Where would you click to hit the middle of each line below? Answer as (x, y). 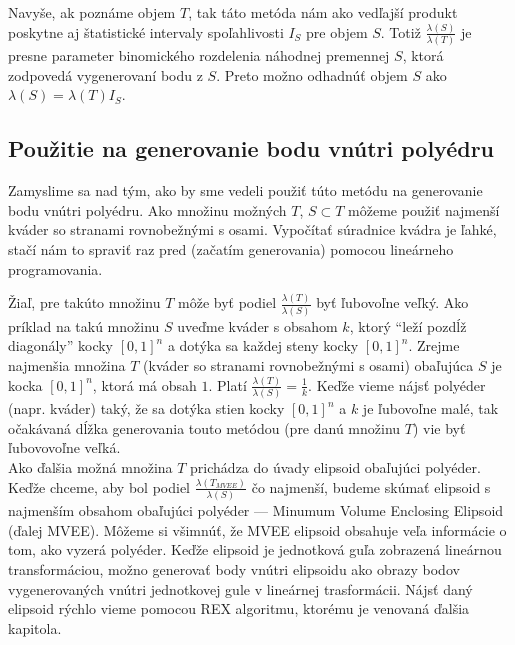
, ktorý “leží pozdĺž (408, 325)
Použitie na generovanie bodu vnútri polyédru (251, 148)
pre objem (337, 31)
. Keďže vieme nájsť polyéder (397, 384)
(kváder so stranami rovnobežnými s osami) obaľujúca (308, 364)
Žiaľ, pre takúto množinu (84, 302)
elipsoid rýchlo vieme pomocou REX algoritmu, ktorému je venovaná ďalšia (239, 608)
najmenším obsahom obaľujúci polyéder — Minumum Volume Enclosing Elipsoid (256, 510)
